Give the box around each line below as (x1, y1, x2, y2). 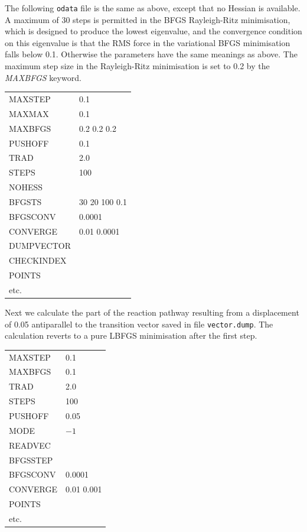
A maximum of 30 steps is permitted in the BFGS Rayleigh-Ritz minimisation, (5, 13, 290, 25)
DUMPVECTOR (9, 239, 71, 252)
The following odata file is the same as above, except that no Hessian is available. (5, 2, 301, 14)
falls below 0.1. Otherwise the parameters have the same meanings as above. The (5, 48, 298, 60)
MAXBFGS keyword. (5, 71, 81, 83)
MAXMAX (9, 107, 49, 119)
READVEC (9, 439, 51, 451)
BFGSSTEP (9, 453, 53, 466)
